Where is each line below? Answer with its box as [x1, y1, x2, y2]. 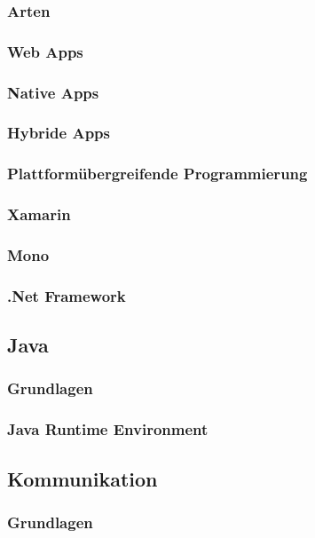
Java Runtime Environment [7, 418, 209, 440]
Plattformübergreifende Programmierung [7, 162, 308, 185]
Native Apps [7, 81, 99, 103]
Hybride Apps [7, 122, 110, 144]
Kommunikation [7, 464, 158, 492]
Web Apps [7, 40, 83, 62]
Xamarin [7, 203, 71, 225]
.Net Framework [7, 284, 126, 306]
